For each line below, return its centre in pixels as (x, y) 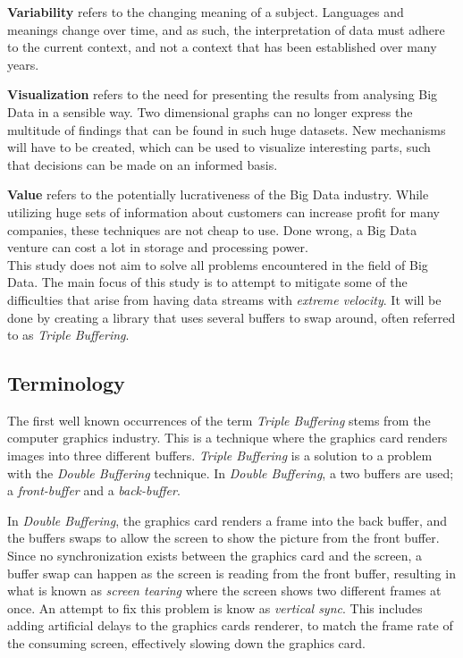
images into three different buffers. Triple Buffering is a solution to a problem (220, 456)
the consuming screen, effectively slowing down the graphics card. (186, 643)
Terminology (66, 383)
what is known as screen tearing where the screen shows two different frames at (224, 591)
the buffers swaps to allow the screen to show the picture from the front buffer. (223, 538)
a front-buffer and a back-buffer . (94, 490)
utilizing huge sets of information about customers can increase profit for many (223, 211)
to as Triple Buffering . (68, 335)
